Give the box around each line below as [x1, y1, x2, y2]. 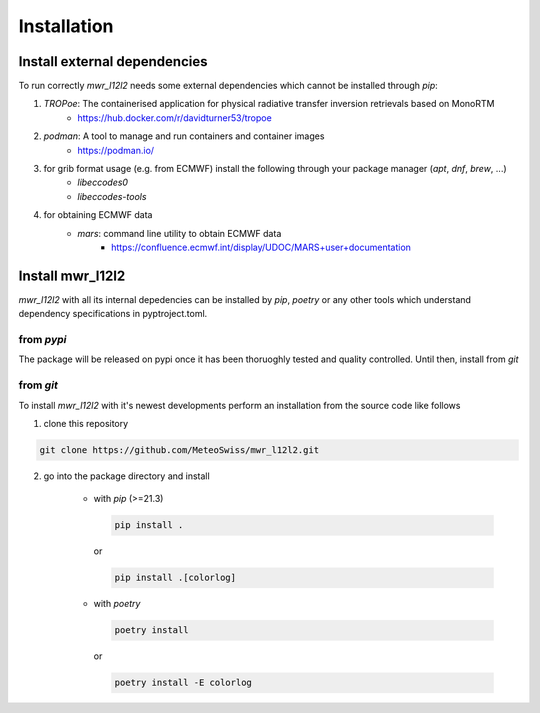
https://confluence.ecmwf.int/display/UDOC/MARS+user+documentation [111, 241, 412, 253]
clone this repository [43, 417, 129, 429]
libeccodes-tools [77, 190, 147, 202]
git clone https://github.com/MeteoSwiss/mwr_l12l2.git [39, 444, 320, 455]
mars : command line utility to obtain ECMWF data [77, 227, 282, 239]
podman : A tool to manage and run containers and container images [43, 130, 325, 142]
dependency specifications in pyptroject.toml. [18, 308, 208, 320]
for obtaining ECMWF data [43, 209, 153, 221]
